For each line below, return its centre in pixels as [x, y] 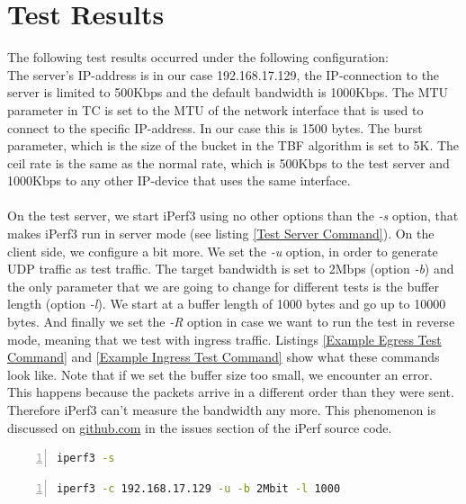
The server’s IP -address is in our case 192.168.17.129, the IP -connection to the [224, 74]
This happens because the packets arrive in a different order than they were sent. [231, 392]
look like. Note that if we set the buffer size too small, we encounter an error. [220, 374]
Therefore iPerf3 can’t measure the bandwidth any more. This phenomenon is [222, 409]
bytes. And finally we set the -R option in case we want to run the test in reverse [231, 322]
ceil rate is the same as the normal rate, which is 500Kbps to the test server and [229, 162]
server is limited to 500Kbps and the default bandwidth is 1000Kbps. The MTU [228, 92]
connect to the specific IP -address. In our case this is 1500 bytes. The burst [215, 127]
